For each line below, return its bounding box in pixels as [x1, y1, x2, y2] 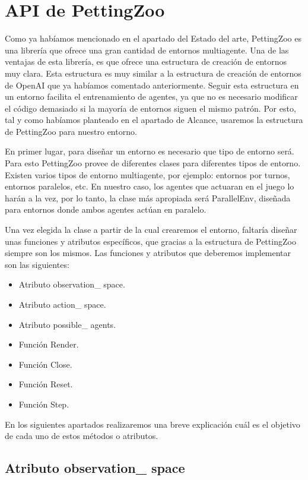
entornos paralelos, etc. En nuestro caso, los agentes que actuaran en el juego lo [5, 180, 294, 192]
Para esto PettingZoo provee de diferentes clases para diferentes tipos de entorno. [5, 157, 301, 169]
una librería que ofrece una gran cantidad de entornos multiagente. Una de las [5, 43, 289, 56]
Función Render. [18, 338, 79, 350]
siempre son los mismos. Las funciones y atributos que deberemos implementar [5, 247, 291, 259]
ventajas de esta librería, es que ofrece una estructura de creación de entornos [5, 55, 287, 68]
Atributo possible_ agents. [18, 318, 116, 330]
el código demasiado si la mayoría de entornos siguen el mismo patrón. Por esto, [5, 102, 296, 114]
